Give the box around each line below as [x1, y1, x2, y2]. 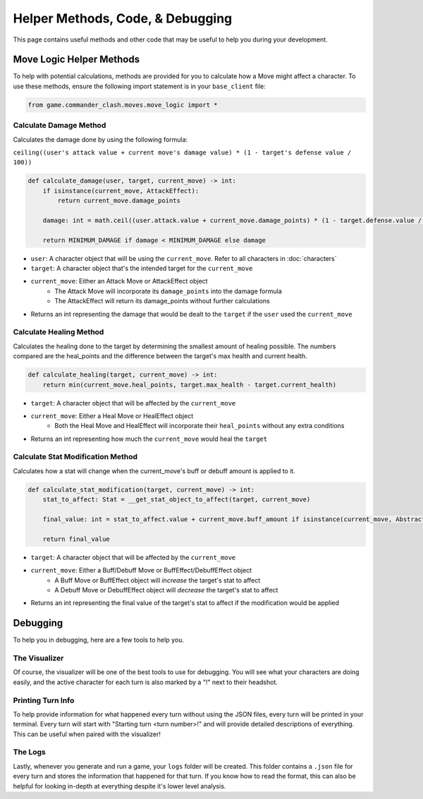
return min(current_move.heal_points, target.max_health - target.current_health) [42, 381, 337, 389]
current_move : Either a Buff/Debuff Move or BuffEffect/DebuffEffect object [30, 566, 252, 575]
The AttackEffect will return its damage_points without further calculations [54, 297, 271, 305]
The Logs [13, 748, 46, 757]
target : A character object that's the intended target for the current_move [30, 264, 253, 273]
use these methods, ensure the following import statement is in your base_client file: [13, 82, 266, 90]
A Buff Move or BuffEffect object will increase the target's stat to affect [54, 575, 261, 585]
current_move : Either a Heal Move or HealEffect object [30, 411, 194, 420]
